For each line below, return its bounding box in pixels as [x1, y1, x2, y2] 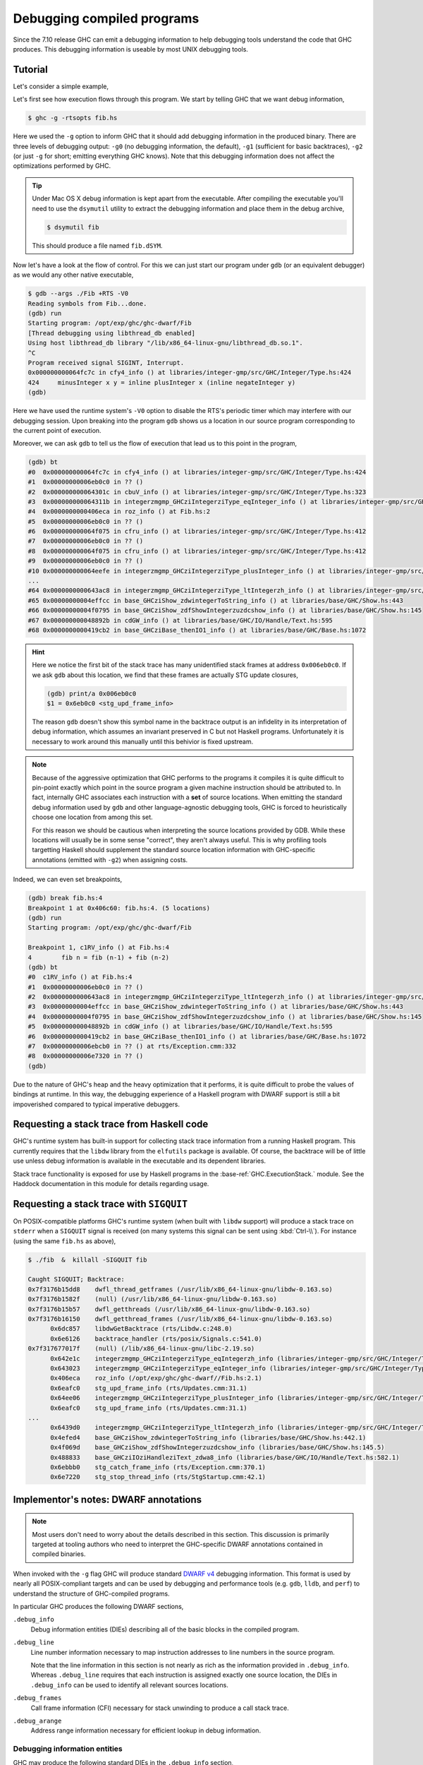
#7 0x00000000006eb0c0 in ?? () [27, 537, 144, 545]
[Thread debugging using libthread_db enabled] [27, 329, 195, 337]
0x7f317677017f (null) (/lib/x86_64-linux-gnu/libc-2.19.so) [27, 1345, 255, 1353]
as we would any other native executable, [13, 270, 134, 279]
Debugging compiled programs [13, 11, 200, 26]
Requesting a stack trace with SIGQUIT [13, 1197, 188, 1210]
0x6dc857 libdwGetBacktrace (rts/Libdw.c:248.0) [50, 1324, 233, 1333]
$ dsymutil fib [47, 223, 99, 231]
